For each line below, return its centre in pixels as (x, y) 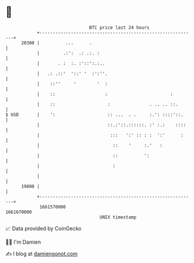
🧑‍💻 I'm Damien (23, 242)
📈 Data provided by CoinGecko (44, 228)
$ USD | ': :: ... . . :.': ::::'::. (94, 115)
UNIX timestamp (118, 217)
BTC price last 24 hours (119, 28)
